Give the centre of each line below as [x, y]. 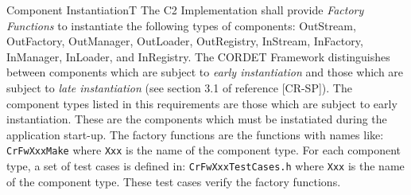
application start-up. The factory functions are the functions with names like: [195, 134]
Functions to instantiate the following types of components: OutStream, [181, 25]
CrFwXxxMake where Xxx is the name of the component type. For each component [204, 150]
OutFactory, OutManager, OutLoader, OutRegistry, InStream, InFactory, [185, 41]
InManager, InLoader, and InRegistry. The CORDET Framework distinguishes [198, 56]
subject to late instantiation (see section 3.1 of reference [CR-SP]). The [179, 87]
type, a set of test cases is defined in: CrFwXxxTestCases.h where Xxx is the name [205, 166]
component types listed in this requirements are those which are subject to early [202, 103]
